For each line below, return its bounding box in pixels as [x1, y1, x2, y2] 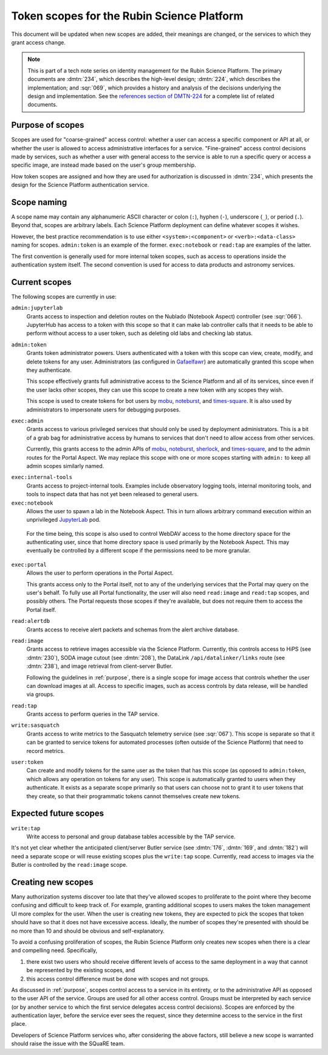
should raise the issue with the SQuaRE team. [11, 1040, 125, 1047]
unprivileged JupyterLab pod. [26, 516, 101, 524]
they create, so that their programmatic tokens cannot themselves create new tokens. [26, 792, 241, 800]
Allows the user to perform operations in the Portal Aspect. [26, 569, 174, 577]
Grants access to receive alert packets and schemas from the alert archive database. [26, 626, 239, 633]
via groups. [26, 691, 55, 698]
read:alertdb [11, 618, 50, 625]
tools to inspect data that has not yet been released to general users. [26, 491, 199, 498]
